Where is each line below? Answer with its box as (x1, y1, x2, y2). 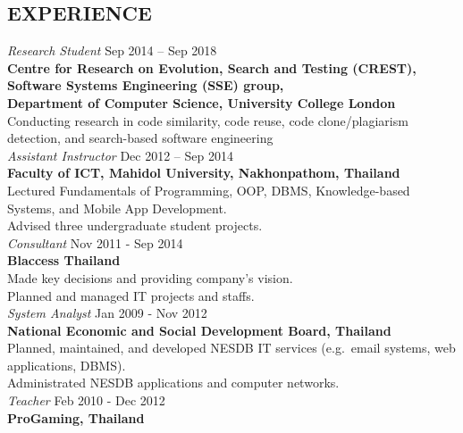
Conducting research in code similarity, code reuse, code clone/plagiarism (7, 111, 408, 129)
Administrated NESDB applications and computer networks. (7, 373, 340, 392)
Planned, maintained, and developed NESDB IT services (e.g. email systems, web (7, 338, 456, 357)
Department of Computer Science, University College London (7, 93, 396, 112)
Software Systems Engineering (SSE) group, (7, 76, 284, 95)
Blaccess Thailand (7, 251, 121, 270)
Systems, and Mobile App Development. (7, 198, 227, 217)
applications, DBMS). (7, 355, 126, 374)
